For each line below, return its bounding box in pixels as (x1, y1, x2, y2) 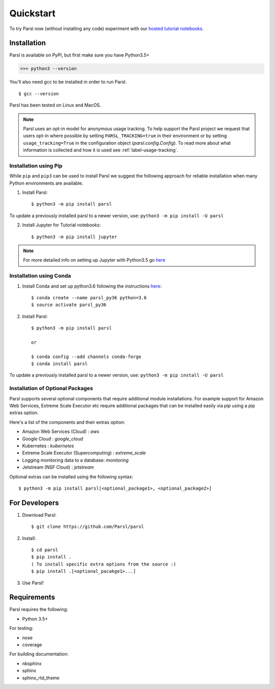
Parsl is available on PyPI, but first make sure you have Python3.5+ (9, 52, 150, 58)
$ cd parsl (31, 547, 59, 553)
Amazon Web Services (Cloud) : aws (22, 428, 99, 435)
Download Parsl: (22, 512, 57, 518)
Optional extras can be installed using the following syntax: (9, 473, 133, 479)
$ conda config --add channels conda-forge (31, 353, 142, 360)
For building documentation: (9, 651, 69, 657)
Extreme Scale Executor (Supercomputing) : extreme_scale (22, 450, 146, 456)
